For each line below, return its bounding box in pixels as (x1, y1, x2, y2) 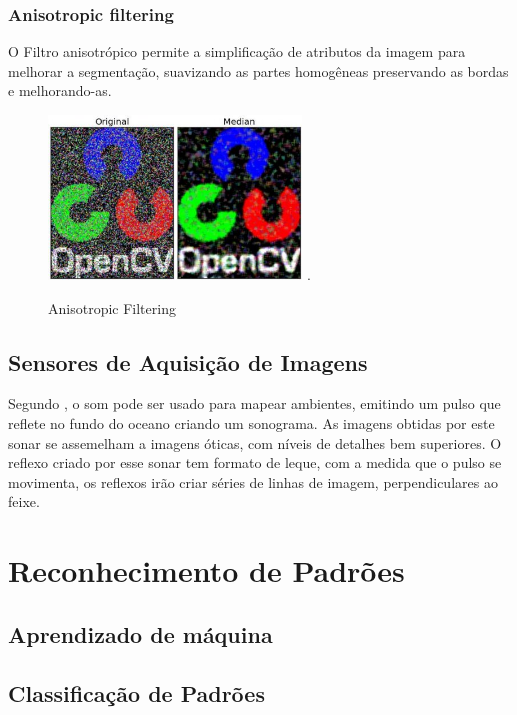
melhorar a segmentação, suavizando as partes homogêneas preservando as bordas (8, 60, 509, 81)
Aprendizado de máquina (8, 618, 273, 649)
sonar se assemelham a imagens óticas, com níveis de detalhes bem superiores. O (8, 432, 502, 453)
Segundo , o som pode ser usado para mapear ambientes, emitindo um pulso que (8, 393, 501, 414)
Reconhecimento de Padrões (8, 550, 405, 591)
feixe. (8, 491, 40, 512)
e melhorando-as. (8, 80, 112, 101)
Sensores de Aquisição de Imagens (8, 346, 368, 377)
